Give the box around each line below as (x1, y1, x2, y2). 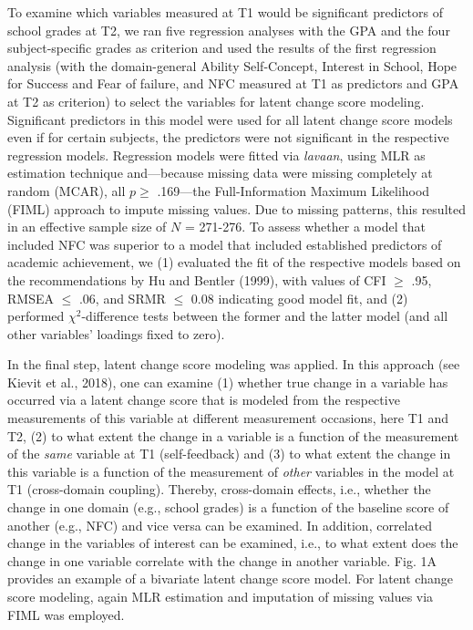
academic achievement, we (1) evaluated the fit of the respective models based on (7, 253, 461, 272)
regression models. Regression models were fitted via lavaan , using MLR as (7, 145, 426, 164)
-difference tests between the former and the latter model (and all (81, 306, 448, 325)
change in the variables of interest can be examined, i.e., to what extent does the (7, 533, 458, 553)
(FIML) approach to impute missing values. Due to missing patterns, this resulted (7, 199, 466, 218)
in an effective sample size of (7, 217, 167, 236)
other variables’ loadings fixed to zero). (7, 324, 225, 343)
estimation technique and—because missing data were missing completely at (7, 163, 433, 182)
